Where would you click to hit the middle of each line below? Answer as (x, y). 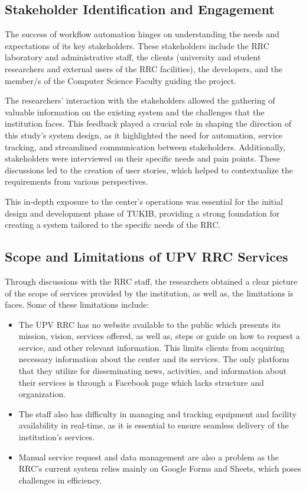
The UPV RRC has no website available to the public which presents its (149, 324)
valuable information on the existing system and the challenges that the (135, 112)
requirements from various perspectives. (76, 181)
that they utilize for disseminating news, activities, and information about (153, 371)
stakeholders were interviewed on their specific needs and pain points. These (143, 158)
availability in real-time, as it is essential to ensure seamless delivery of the (154, 425)
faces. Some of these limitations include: (77, 304)
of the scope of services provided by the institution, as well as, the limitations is (149, 293)
